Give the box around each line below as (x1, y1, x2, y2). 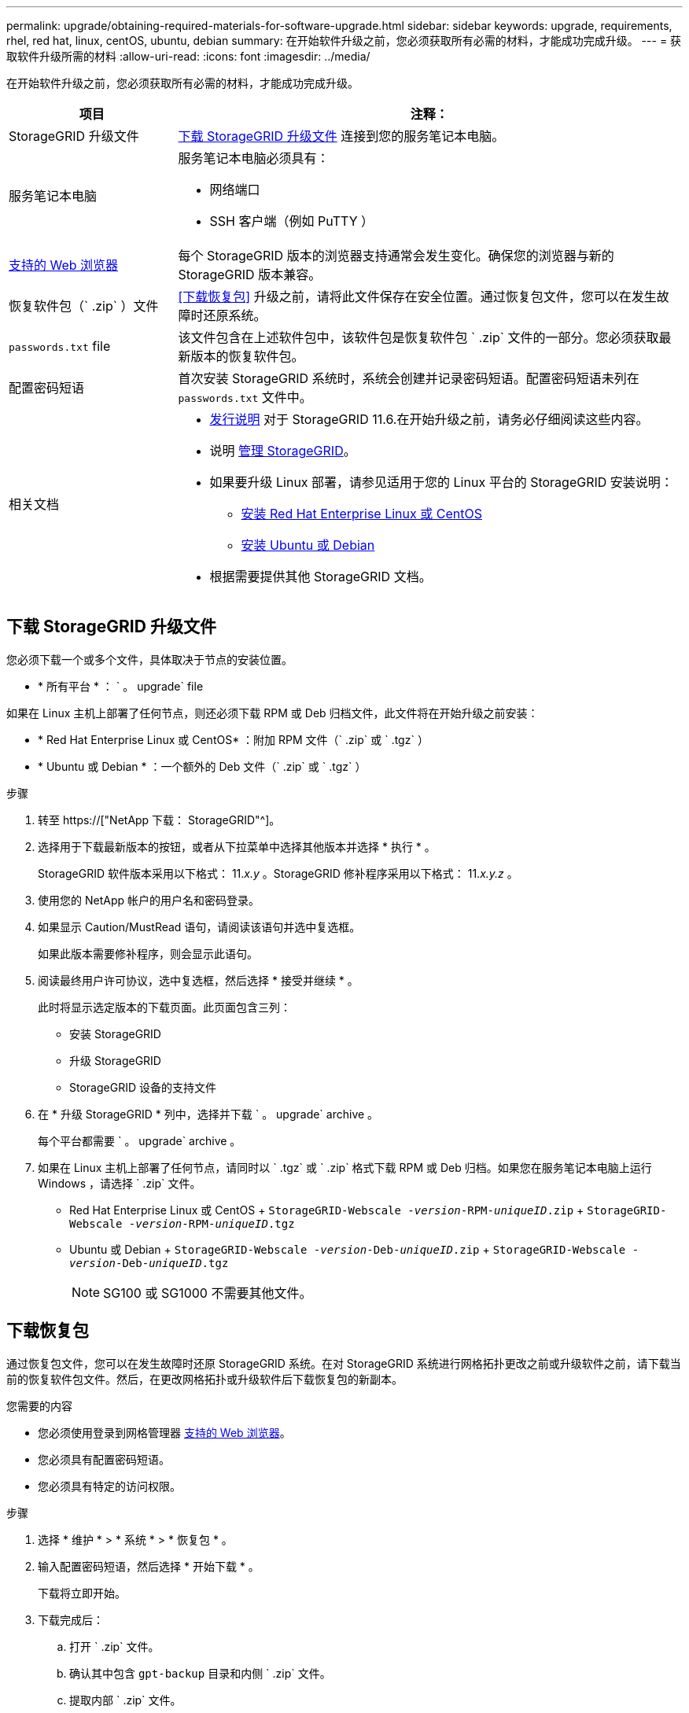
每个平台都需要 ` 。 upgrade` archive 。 (38, 1133, 241, 1148)
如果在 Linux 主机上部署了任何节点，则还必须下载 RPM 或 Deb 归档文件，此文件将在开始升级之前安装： (6, 705, 539, 720)
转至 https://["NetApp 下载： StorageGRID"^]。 (38, 812, 281, 827)
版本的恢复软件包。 (190, 348, 304, 364)
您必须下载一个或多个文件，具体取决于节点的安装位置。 (6, 652, 293, 666)
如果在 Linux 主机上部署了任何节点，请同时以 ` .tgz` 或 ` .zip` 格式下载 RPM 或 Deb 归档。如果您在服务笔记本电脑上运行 (38, 1160, 652, 1174)
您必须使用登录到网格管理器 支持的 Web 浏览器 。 (38, 1425, 291, 1439)
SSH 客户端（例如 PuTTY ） (209, 213, 374, 229)
